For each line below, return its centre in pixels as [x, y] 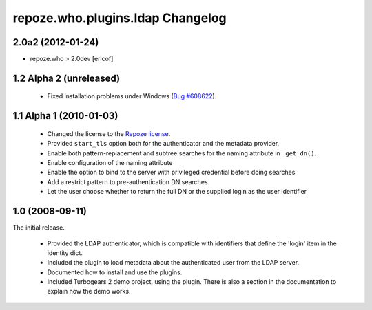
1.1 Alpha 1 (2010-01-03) [65, 116]
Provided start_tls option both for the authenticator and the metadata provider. [163, 144]
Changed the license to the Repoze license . [109, 133]
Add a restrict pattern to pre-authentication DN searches [127, 181]
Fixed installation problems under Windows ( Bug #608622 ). [132, 96]
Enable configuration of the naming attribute [110, 163]
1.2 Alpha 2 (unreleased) [66, 78]
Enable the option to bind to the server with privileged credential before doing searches [171, 173]
